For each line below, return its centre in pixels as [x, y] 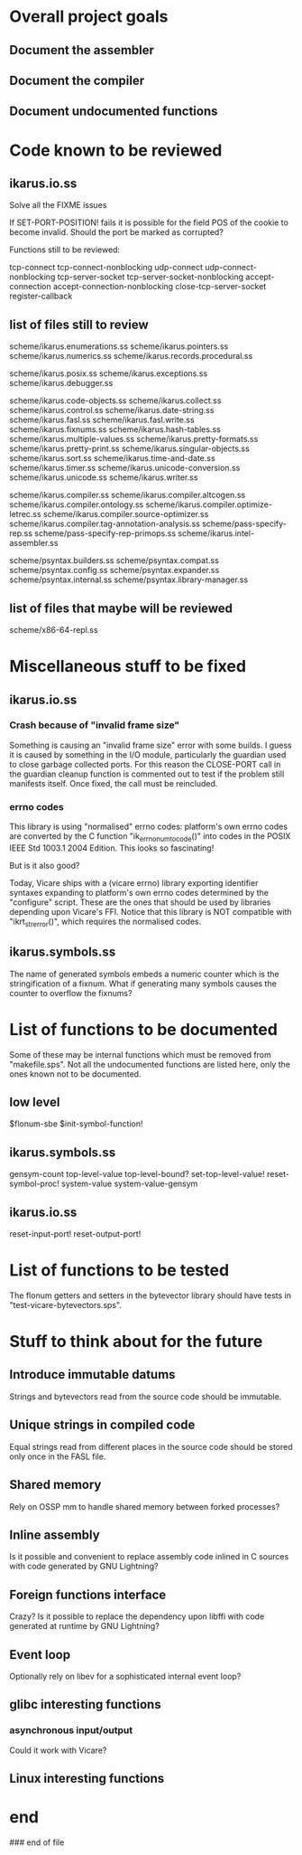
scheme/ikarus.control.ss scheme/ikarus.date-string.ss [112, 410]
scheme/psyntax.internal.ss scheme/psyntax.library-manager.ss [129, 579]
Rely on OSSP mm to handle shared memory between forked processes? [145, 1506]
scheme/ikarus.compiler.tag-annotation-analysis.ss [105, 524]
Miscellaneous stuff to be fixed [128, 667]
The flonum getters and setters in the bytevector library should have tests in [150, 1295]
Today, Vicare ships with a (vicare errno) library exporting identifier [134, 882]
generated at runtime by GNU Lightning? [84, 1626]
